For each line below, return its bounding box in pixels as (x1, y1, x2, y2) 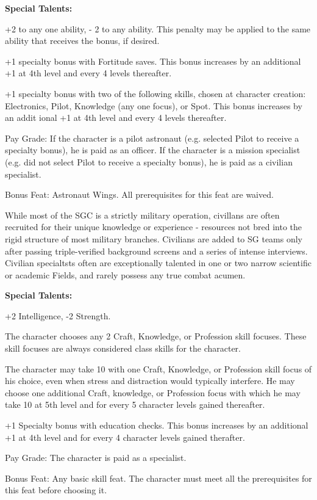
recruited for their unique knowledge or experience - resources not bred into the (5, 220, 302, 233)
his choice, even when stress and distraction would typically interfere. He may (5, 374, 295, 387)
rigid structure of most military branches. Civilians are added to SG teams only (5, 232, 303, 245)
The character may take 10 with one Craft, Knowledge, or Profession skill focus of (5, 362, 312, 375)
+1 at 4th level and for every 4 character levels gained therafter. (5, 430, 245, 443)
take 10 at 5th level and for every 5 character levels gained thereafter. (5, 398, 265, 411)
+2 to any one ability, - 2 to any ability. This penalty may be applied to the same (5, 22, 311, 35)
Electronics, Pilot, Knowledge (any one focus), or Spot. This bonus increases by (5, 99, 302, 112)
